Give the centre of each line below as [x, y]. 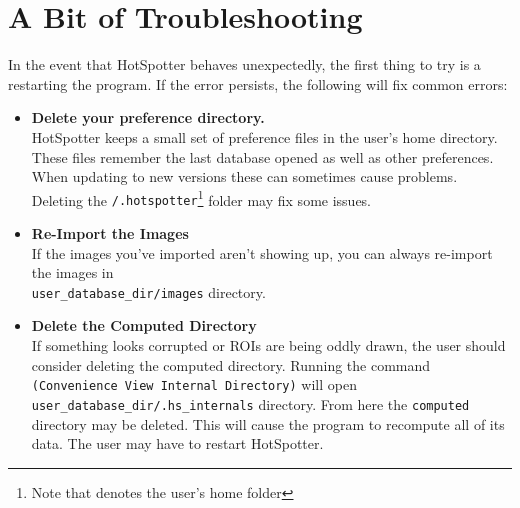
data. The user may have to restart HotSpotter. [177, 443]
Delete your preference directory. [148, 117]
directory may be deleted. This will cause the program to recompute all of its [268, 423]
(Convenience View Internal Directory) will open [194, 384]
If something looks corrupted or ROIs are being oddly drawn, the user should [268, 345]
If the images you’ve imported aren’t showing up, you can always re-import [262, 252]
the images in [72, 272]
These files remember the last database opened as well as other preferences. [262, 156]
